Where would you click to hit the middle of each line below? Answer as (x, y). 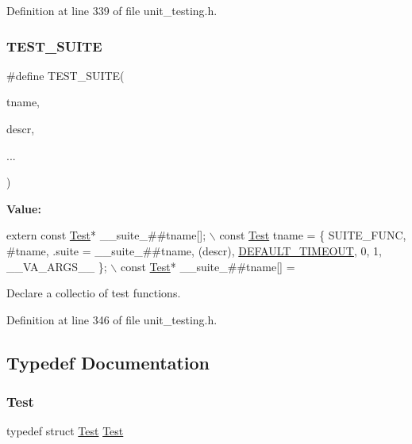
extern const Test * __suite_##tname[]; (106, 235)
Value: (24, 208)
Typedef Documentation (108, 362)
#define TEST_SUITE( (65, 75)
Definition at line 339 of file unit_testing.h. (112, 10)
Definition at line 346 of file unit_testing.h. (112, 319)
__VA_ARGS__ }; (57, 266)
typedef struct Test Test (65, 431)
